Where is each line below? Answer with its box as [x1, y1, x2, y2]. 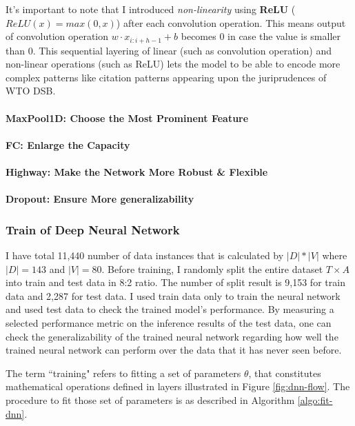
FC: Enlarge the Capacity [6, 137, 130, 152]
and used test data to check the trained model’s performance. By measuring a [6, 302, 334, 316]
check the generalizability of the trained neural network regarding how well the [6, 329, 338, 343]
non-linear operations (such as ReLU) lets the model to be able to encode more [6, 57, 341, 71]
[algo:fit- [297, 392, 333, 407]
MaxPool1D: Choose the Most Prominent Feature [6, 110, 249, 125]
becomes [181, 29, 216, 43]
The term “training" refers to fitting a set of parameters [6, 365, 241, 380]
